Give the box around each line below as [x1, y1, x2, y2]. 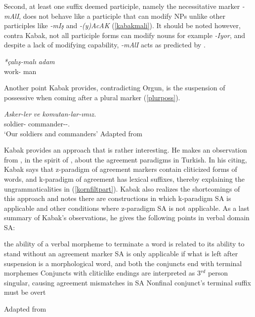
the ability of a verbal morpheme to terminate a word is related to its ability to [4, 238, 245, 249]
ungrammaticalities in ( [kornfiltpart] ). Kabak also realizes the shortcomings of [4, 183, 240, 194]
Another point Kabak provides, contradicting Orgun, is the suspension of [4, 82, 225, 93]
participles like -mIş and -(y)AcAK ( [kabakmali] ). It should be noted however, [4, 20, 241, 31]
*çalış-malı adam [4, 56, 55, 66]
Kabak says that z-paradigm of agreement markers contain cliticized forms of [4, 164, 237, 174]
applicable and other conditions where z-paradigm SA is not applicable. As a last [4, 202, 250, 213]
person [208, 268, 228, 278]
